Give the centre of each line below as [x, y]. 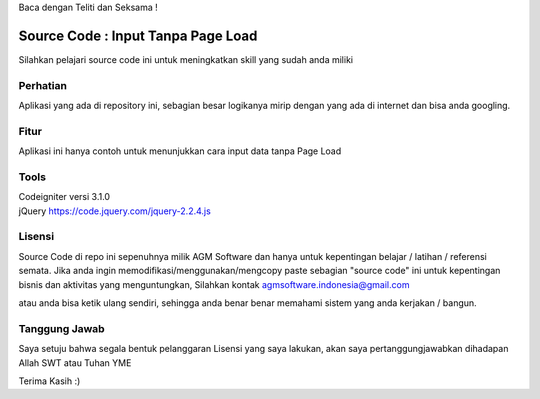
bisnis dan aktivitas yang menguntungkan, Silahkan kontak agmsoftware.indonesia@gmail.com [214, 284]
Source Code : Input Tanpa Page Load [138, 35]
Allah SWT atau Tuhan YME [75, 362]
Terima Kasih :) [49, 381]
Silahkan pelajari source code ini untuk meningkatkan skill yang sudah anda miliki [186, 59]
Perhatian [42, 85]
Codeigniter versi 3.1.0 [64, 197]
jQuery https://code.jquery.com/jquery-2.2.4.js [115, 211]
